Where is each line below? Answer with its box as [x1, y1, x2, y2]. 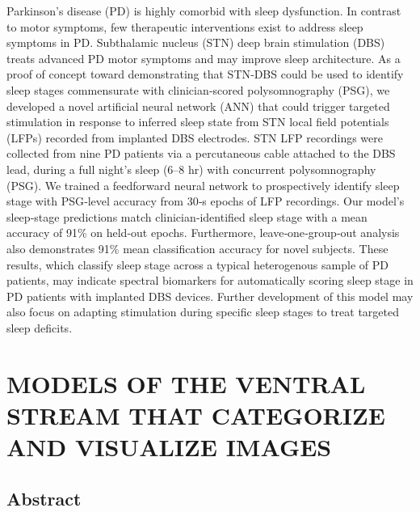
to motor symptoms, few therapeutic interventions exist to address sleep [6, 18, 363, 35]
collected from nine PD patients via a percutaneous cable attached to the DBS [6, 145, 396, 162]
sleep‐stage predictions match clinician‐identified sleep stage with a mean [6, 208, 367, 225]
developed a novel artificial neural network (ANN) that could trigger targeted [6, 97, 390, 114]
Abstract [6, 485, 82, 510]
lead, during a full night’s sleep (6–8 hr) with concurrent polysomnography [6, 160, 376, 177]
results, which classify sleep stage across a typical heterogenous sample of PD [6, 256, 388, 273]
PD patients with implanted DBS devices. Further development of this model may [6, 287, 414, 304]
